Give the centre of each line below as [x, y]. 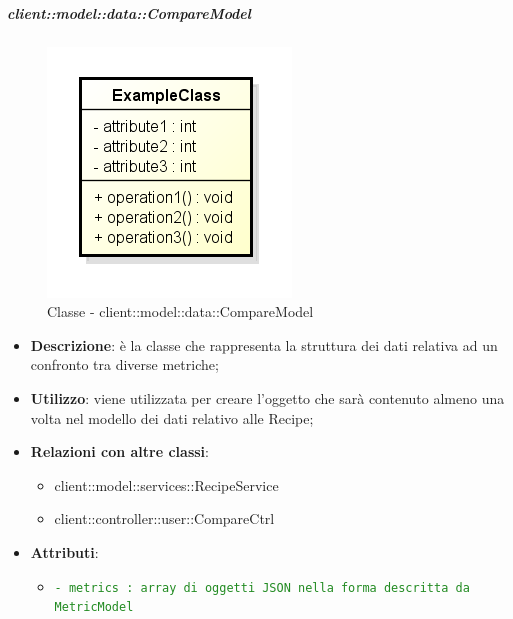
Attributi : [64, 551]
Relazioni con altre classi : [119, 451]
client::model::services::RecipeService [166, 484]
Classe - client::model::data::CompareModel [180, 311]
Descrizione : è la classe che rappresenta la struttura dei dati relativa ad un [264, 344]
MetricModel [94, 607]
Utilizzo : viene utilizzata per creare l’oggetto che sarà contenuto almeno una [267, 397]
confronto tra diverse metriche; [124, 364]
